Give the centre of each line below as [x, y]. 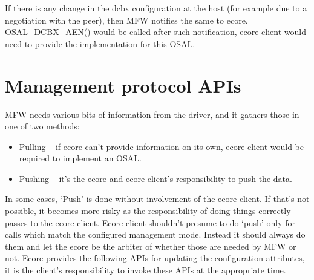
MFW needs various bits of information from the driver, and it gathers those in [152, 114]
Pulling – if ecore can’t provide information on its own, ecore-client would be [162, 146]
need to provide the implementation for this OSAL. [100, 43]
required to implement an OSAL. [80, 158]
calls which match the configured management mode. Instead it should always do [155, 234]
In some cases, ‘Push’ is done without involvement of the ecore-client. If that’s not [157, 199]
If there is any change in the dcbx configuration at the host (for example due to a [156, 8]
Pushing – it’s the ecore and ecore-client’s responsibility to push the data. [155, 178]
